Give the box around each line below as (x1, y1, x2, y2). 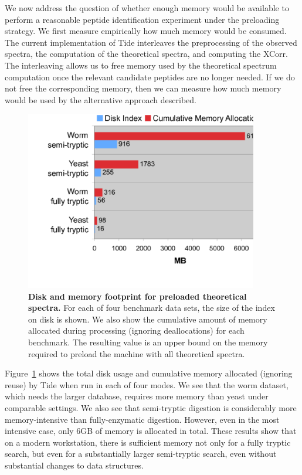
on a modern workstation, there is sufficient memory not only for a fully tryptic (5, 436, 291, 448)
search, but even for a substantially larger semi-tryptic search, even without (5, 447, 277, 460)
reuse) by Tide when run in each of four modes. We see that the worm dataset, (5, 378, 289, 391)
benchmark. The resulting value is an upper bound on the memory (28, 335, 268, 348)
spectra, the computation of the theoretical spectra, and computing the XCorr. (5, 48, 288, 60)
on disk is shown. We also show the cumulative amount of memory (28, 313, 267, 325)
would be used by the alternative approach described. (5, 93, 196, 106)
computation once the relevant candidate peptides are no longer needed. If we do (5, 70, 295, 83)
